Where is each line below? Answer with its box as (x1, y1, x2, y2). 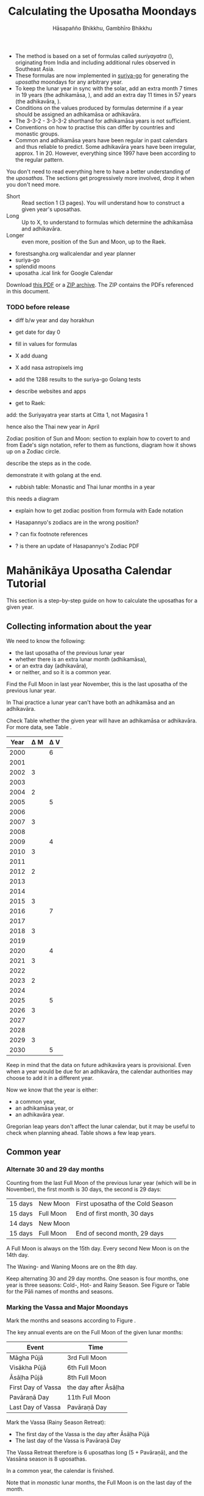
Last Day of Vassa (9, 1403, 61, 1411)
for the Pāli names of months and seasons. (6, 1287, 114, 1295)
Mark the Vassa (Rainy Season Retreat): (6, 1419, 106, 1426)
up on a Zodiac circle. (6, 448, 61, 455)
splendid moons (15, 262, 56, 270)
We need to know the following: (6, 637, 86, 644)
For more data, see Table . (6, 723, 72, 730)
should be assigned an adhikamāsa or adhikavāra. (15, 110, 141, 118)
